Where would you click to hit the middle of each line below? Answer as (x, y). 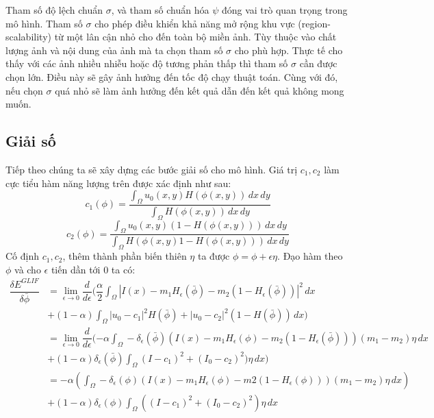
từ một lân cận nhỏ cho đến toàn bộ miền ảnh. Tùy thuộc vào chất (195, 37)
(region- (314, 23)
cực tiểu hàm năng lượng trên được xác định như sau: (118, 183)
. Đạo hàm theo (310, 256)
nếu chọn (24, 90)
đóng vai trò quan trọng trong (284, 10)
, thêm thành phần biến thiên (125, 256)
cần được (318, 63)
